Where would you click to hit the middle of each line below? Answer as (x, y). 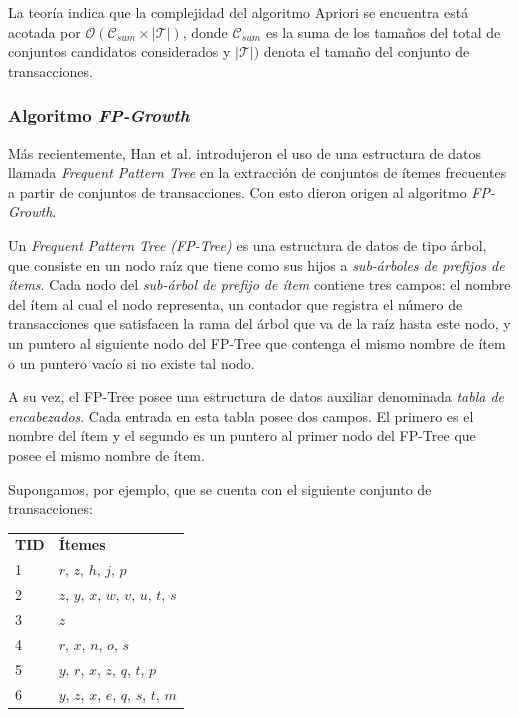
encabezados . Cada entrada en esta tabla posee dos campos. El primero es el (241, 415)
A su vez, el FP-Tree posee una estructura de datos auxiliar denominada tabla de (256, 396)
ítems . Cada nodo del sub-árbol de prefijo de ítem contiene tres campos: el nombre (259, 284)
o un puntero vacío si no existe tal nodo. (131, 362)
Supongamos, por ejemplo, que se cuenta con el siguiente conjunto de (220, 488)
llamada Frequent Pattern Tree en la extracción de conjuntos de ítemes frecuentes (257, 172)
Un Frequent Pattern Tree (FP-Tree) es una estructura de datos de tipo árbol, (247, 244)
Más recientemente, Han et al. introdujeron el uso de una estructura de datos (244, 152)
